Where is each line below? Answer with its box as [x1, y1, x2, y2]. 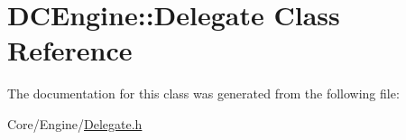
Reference [7, 32, 133, 69]
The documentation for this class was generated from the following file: [7, 84, 400, 103]
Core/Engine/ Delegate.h [7, 114, 143, 133]
